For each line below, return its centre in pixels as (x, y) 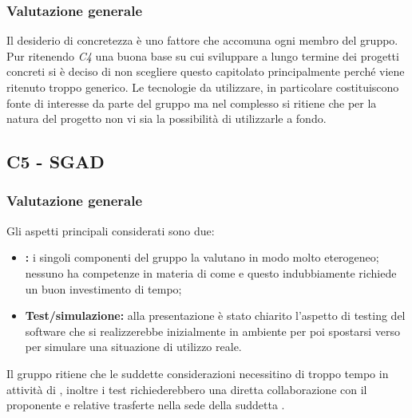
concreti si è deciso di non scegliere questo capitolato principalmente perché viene (206, 71)
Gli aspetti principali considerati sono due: (111, 230)
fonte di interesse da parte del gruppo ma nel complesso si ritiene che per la (192, 103)
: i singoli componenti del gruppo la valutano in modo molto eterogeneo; (202, 257)
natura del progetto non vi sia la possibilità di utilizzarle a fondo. (166, 118)
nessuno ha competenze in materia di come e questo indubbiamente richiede (211, 272)
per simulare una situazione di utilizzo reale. (133, 347)
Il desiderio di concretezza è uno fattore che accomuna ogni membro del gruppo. (202, 40)
